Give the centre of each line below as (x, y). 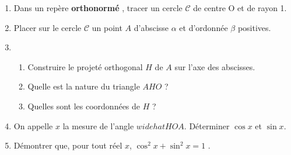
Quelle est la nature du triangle (84, 86)
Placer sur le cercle (48, 27)
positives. (254, 27)
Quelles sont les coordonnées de (84, 106)
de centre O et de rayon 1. (240, 8)
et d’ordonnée (204, 27)
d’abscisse (151, 27)
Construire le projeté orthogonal (85, 66)
